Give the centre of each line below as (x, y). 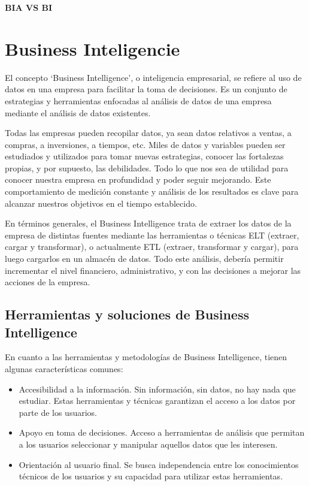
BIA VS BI (29, 7)
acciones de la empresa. (48, 282)
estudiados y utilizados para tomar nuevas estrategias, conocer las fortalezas (144, 156)
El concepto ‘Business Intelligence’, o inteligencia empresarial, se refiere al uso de (153, 77)
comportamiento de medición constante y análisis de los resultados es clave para (152, 191)
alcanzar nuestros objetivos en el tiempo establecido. (101, 203)
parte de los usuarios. (58, 412)
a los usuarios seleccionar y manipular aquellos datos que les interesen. (148, 444)
